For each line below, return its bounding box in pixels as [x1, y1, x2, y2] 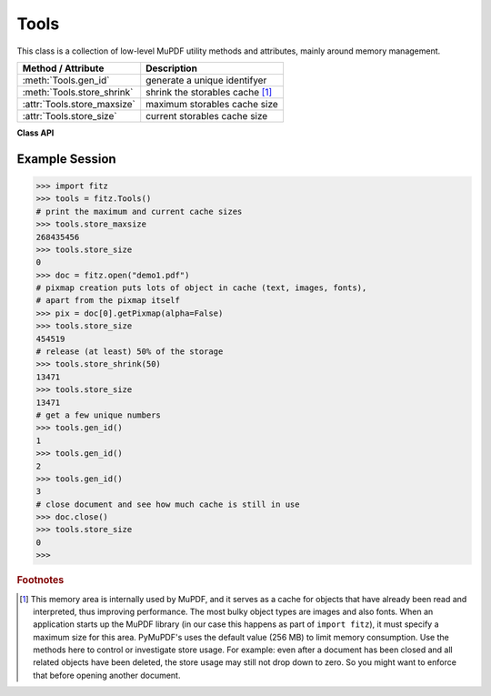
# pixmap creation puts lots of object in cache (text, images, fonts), [35, 283, 367, 293]
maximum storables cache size [145, 97, 279, 110]
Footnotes [16, 574, 65, 587]
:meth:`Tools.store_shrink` [22, 86, 134, 98]
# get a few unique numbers [35, 409, 161, 420]
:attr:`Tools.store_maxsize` [22, 97, 135, 110]
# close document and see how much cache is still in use [35, 499, 300, 509]
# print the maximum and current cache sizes [35, 206, 243, 217]
